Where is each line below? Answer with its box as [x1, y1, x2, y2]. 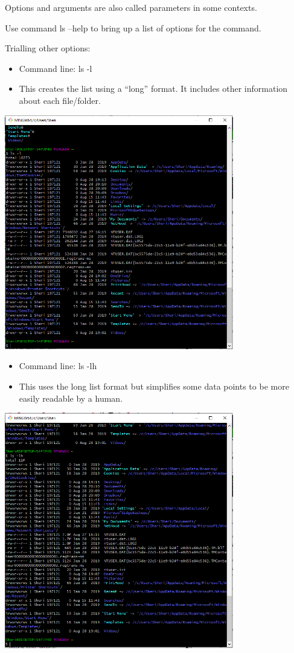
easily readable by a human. [19, 391, 123, 404]
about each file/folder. [19, 94, 101, 106]
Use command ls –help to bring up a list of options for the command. [5, 21, 261, 34]
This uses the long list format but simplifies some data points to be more [19, 379, 289, 392]
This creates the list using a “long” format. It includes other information [19, 82, 288, 95]
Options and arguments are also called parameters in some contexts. [5, 1, 257, 13]
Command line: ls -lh [19, 359, 97, 372]
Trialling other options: [5, 42, 91, 54]
